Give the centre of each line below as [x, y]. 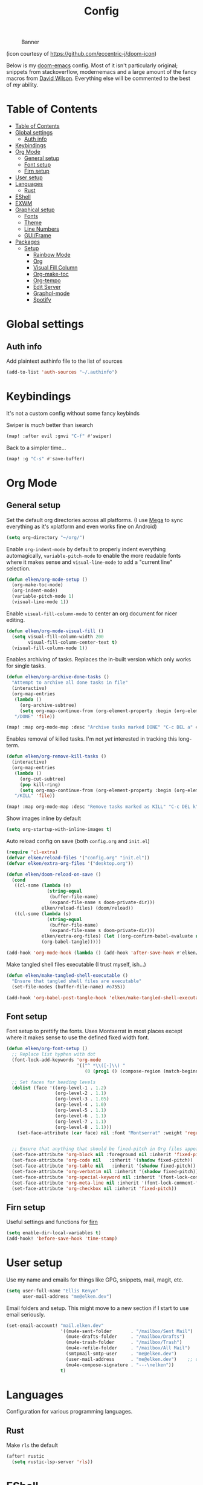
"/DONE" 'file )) [35, 716]
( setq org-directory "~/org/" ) [46, 537]
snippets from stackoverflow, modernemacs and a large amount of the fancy [101, 72]
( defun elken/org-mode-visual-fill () [55, 631]
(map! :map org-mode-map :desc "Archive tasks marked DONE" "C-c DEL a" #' [104, 727]
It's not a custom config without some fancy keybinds [73, 413]
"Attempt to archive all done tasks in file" [70, 683]
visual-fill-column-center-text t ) [73, 642]
